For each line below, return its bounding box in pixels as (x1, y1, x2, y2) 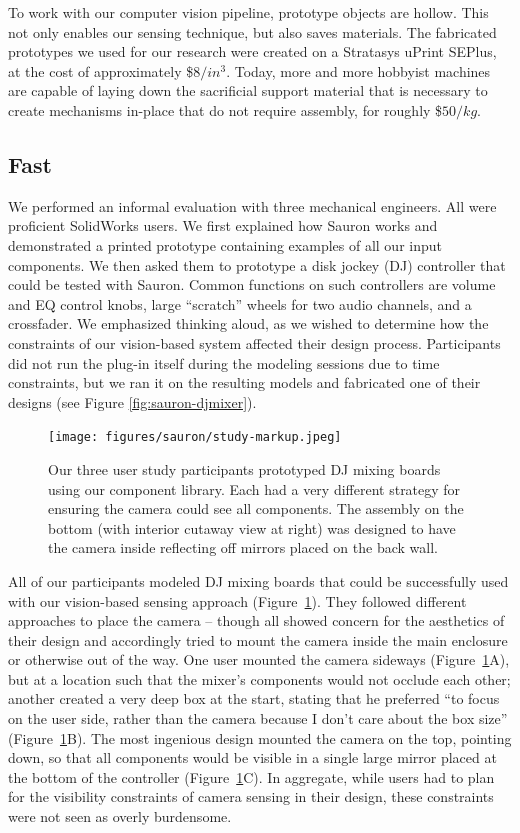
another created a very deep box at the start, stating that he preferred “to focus (8, 688, 500, 709)
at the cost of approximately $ (8, 60, 194, 81)
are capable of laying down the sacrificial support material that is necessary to (8, 80, 488, 101)
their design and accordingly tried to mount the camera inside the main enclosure (8, 629, 508, 650)
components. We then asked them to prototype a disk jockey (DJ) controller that (8, 254, 506, 275)
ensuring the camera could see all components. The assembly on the (48, 498, 464, 519)
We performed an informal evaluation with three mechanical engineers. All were (8, 195, 497, 216)
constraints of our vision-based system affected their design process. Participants (8, 332, 501, 353)
